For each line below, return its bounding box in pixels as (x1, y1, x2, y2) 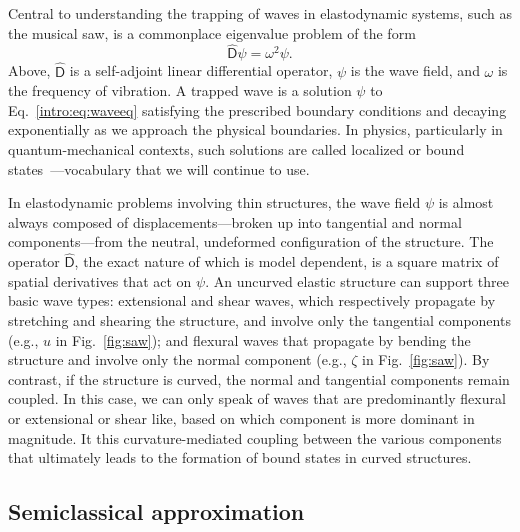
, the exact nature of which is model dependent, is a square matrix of (74, 251, 499, 272)
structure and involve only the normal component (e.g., (8, 349, 347, 370)
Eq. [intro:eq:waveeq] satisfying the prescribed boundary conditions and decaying (8, 99, 507, 120)
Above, (8, 60, 51, 81)
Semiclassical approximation (8, 496, 305, 527)
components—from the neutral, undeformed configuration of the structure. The (8, 231, 494, 252)
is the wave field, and (350, 60, 480, 81)
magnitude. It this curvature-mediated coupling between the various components (8, 427, 502, 448)
